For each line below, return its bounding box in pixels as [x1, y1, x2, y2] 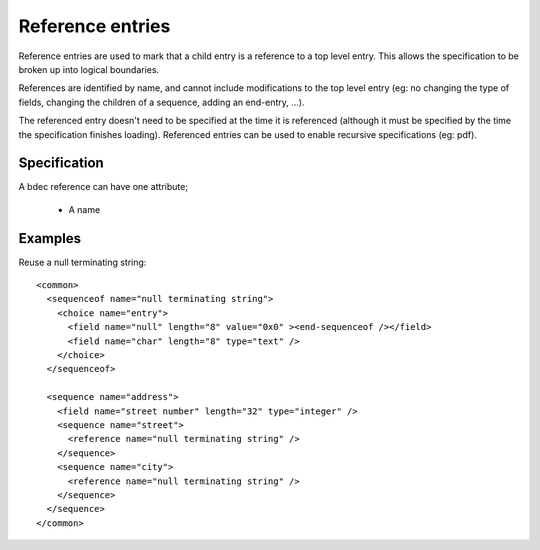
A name [68, 203, 101, 215]
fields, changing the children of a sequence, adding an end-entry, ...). [18, 96, 305, 108]
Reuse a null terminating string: [18, 256, 147, 268]
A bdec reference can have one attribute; [18, 181, 189, 193]
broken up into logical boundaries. [18, 63, 160, 75]
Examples [18, 230, 82, 247]
